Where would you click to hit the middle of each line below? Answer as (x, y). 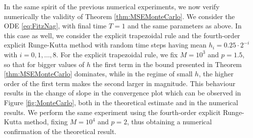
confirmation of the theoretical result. (60, 131)
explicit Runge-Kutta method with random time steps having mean (105, 45)
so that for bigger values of (44, 64)
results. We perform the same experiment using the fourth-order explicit (112, 112)
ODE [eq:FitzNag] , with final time (55, 26)
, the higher (216, 74)
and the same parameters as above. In (185, 26)
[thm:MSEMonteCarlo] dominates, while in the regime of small (98, 74)
